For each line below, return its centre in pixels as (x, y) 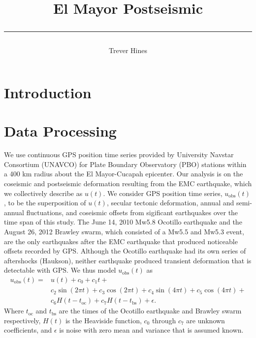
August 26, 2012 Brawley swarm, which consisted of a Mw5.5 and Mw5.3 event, (124, 232)
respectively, (22, 320)
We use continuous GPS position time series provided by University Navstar (119, 155)
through (164, 320)
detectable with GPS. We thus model (60, 270)
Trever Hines (128, 50)
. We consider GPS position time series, (163, 193)
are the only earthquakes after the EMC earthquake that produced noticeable (121, 241)
